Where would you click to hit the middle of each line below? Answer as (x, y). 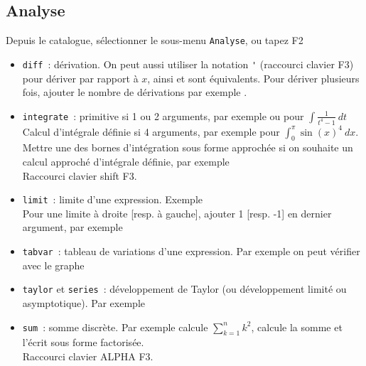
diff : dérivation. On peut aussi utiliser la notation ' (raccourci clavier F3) (188, 64)
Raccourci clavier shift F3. (80, 175)
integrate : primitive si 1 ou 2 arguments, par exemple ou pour (163, 115)
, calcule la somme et (297, 327)
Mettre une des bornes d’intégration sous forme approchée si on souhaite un (188, 147)
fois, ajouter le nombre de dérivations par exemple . (135, 92)
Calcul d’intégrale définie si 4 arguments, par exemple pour (151, 131)
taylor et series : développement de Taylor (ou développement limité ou (184, 289)
